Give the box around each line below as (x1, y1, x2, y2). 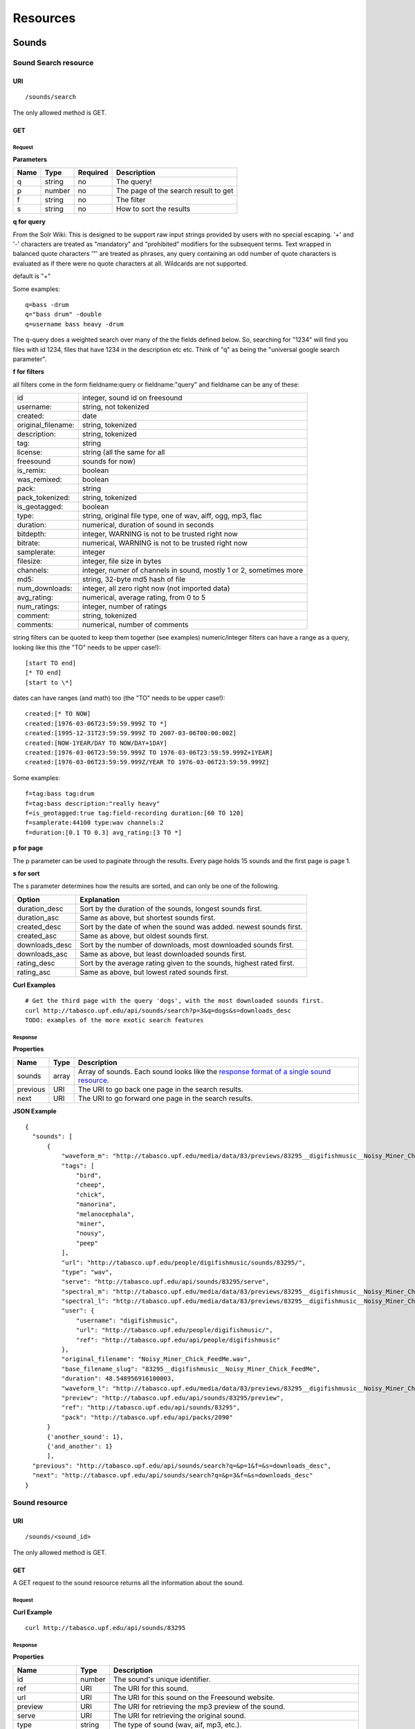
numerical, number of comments (82, 620, 189, 629)
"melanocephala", (76, 1210, 135, 1218)
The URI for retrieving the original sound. (113, 1710, 246, 1720)
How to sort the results (116, 204, 190, 214)
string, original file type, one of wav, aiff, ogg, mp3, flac (82, 511, 263, 521)
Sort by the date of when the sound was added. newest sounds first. (80, 922, 303, 932)
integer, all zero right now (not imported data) (82, 584, 230, 593)
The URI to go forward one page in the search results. (77, 1093, 253, 1103)
